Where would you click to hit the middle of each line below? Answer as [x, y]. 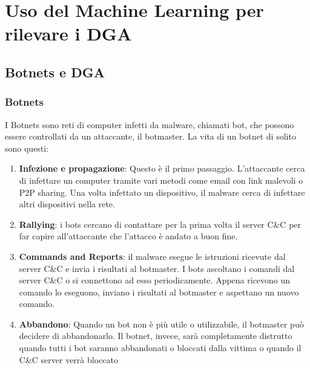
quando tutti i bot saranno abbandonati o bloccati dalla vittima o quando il [160, 348]
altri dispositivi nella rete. [67, 204]
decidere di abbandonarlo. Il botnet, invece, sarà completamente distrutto [156, 336]
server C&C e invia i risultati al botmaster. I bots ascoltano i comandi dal [157, 268]
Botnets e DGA [55, 72]
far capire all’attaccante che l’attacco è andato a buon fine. [128, 236]
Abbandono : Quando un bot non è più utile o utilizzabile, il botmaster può [161, 324]
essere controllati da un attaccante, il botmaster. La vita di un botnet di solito [150, 136]
